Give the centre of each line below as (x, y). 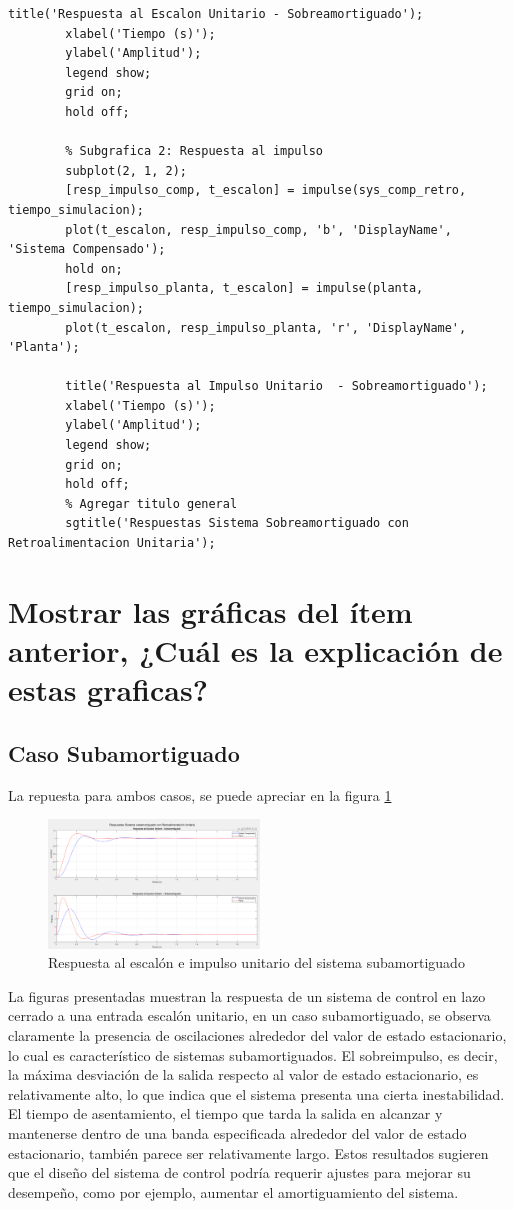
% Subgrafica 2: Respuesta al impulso (194, 151)
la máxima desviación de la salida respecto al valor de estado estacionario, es (243, 1074)
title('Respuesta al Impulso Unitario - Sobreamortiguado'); (276, 386)
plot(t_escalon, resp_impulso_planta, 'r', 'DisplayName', (266, 327)
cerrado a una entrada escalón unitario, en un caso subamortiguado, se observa (249, 1015)
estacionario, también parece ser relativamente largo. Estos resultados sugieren (248, 1152)
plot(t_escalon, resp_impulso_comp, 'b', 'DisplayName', (258, 229)
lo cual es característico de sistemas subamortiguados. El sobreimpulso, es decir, (253, 1054)
